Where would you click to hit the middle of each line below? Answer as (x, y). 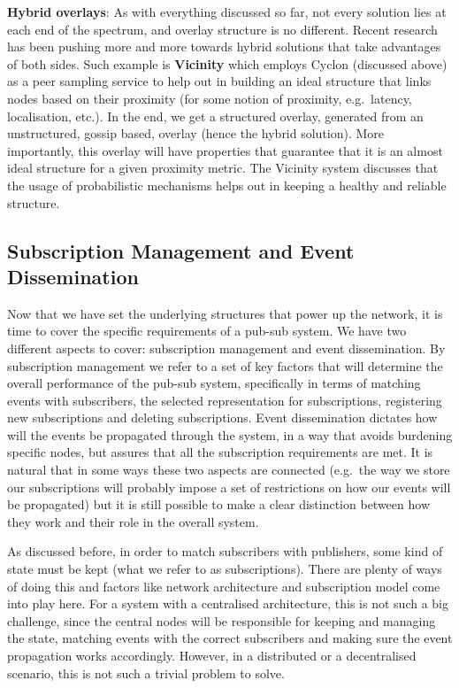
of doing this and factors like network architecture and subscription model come (224, 586)
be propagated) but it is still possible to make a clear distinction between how (219, 504)
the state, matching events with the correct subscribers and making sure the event (230, 638)
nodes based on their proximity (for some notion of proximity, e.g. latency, (210, 98)
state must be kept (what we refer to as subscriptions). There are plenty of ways (225, 569)
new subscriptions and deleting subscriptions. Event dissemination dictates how (222, 417)
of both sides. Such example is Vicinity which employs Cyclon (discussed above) (227, 63)
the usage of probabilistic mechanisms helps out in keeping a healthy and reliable (227, 185)
